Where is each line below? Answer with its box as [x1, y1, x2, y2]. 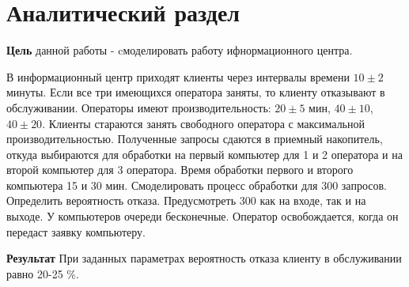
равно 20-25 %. [6, 265, 79, 281]
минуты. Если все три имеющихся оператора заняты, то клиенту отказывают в [6, 84, 385, 100]
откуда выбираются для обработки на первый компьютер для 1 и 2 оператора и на [6, 145, 403, 162]
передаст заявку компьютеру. [6, 223, 146, 240]
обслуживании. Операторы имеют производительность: [6, 99, 271, 115]
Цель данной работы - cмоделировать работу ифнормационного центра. [6, 42, 353, 59]
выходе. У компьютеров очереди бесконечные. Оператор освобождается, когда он [6, 208, 399, 225]
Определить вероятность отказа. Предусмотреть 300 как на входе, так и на [6, 192, 366, 209]
